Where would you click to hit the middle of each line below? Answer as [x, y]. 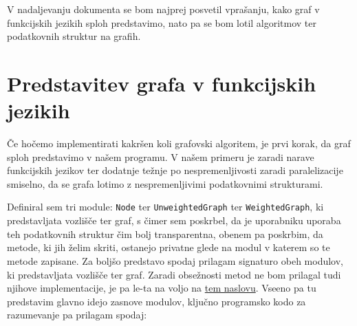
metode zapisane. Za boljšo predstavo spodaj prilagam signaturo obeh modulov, [175, 260]
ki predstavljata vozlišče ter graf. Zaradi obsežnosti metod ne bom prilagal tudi [174, 274]
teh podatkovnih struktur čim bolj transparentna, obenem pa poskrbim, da [165, 233]
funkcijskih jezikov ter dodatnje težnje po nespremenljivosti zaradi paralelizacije [175, 170]
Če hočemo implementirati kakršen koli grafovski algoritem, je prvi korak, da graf [179, 143]
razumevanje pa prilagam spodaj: [77, 315]
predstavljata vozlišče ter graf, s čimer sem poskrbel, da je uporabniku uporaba [174, 220]
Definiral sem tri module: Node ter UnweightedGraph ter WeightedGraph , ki [165, 207]
